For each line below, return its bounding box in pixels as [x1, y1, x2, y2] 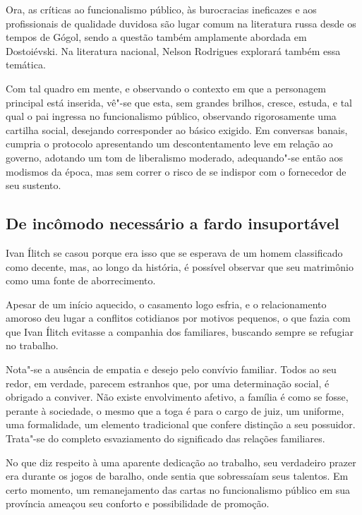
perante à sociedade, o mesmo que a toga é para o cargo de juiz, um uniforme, [6, 403, 344, 418]
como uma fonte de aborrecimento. [6, 273, 156, 288]
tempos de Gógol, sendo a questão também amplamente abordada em [6, 30, 307, 44]
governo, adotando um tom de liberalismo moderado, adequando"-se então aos [6, 150, 344, 164]
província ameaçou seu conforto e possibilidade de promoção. [6, 496, 270, 511]
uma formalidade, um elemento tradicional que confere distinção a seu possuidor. [6, 417, 356, 432]
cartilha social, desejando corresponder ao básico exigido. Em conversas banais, [6, 122, 348, 137]
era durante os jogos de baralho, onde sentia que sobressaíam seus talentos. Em [6, 468, 349, 483]
